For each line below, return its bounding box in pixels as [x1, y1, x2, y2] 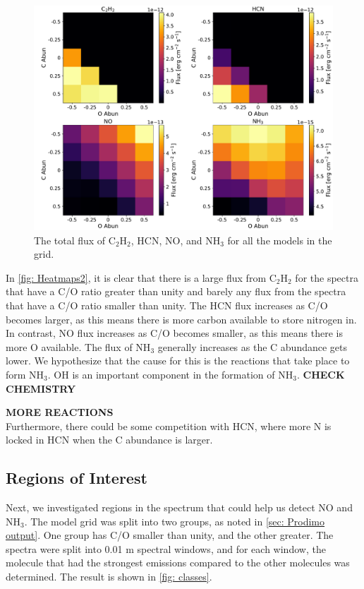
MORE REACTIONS [6, 405, 114, 420]
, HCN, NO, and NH [131, 232, 221, 247]
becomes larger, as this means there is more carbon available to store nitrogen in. [6, 311, 357, 326]
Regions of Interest [6, 467, 147, 489]
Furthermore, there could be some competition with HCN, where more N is [6, 418, 332, 433]
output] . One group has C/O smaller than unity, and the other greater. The [6, 528, 334, 542]
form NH [6, 367, 44, 381]
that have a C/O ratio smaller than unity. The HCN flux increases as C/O [6, 297, 328, 312]
